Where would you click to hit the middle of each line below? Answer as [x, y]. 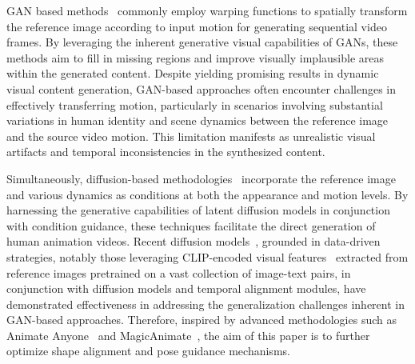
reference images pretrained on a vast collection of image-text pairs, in [179, 272]
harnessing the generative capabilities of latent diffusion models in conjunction [198, 210]
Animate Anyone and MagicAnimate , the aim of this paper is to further [188, 335]
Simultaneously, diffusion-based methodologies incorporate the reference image [201, 178]
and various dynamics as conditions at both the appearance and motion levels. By [207, 194]
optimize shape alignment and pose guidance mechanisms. [148, 351]
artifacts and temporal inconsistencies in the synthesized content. [166, 152]
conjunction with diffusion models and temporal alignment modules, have [186, 288]
